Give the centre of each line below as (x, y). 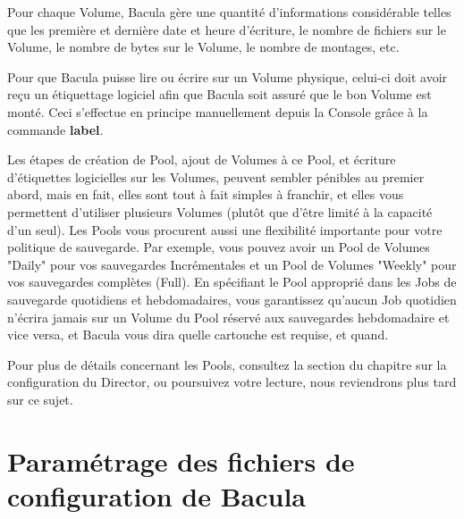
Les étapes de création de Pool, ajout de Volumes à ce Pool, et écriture (202, 159)
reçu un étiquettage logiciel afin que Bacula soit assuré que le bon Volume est (219, 94)
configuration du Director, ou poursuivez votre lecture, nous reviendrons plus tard (232, 382)
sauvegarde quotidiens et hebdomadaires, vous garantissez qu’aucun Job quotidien (232, 299)
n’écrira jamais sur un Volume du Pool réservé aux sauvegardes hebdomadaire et (228, 317)
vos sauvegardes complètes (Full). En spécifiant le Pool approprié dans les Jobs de (232, 282)
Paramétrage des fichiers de (181, 460)
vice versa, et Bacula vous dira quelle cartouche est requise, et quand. (198, 335)
